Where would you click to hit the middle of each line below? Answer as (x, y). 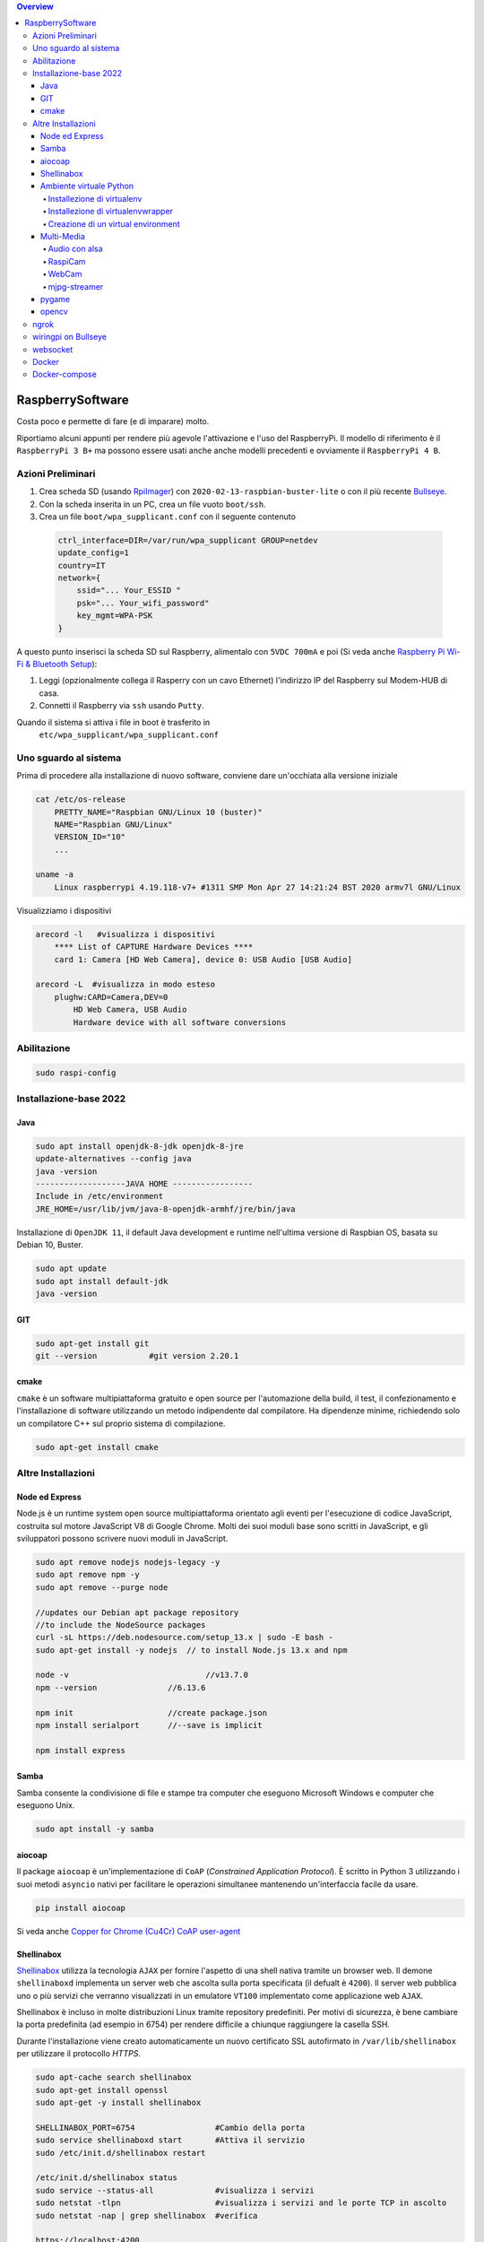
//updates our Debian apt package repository (137, 1612)
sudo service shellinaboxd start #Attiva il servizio (170, 2140)
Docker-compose (65, 374)
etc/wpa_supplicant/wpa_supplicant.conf (129, 734)
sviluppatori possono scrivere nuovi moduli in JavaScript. (122, 1538)
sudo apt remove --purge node (102, 1587)
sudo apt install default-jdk (102, 1281)
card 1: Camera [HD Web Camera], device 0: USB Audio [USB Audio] (203, 959)
